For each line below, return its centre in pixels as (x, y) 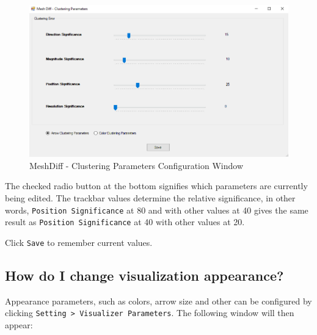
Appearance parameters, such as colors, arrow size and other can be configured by (158, 301)
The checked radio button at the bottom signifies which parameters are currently (156, 186)
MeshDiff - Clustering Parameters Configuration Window (137, 165)
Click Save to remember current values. (79, 242)
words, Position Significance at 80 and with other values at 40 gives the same (157, 210)
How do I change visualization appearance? (144, 275)
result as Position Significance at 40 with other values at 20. (125, 222)
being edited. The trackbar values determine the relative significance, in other (150, 197)
